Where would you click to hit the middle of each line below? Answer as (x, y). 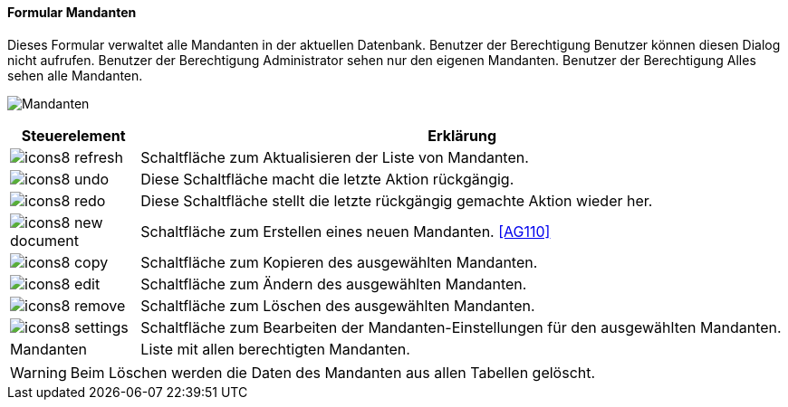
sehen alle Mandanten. (75, 75)
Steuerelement (73, 135)
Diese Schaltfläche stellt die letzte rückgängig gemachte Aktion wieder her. (397, 200)
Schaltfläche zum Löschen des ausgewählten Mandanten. (338, 305)
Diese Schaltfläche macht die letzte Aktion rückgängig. (327, 179)
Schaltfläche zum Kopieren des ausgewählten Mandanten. (339, 262)
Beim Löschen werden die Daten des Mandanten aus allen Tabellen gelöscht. (333, 372)
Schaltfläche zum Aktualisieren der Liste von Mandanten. (335, 157)
